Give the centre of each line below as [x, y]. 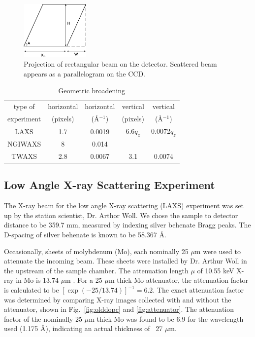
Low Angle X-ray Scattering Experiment [110, 185]
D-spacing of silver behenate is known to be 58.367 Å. [85, 235]
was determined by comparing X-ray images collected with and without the [118, 299]
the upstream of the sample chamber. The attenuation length [96, 270]
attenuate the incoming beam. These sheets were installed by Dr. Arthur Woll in [126, 261]
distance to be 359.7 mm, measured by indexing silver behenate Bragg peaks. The [127, 225]
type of [24, 106]
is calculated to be [32, 290]
